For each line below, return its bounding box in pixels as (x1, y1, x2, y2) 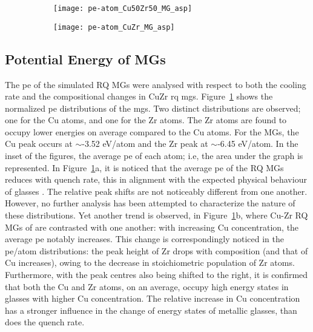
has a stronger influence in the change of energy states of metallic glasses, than (5, 303, 297, 316)
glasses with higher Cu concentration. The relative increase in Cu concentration (5, 292, 300, 305)
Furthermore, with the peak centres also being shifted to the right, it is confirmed (5, 268, 308, 281)
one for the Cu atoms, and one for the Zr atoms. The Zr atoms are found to (5, 113, 287, 126)
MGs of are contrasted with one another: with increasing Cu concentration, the (5, 220, 299, 233)
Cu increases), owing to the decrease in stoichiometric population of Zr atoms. (5, 256, 295, 269)
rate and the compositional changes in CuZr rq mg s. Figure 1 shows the (5, 90, 273, 103)
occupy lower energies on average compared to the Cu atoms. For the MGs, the (5, 125, 299, 138)
